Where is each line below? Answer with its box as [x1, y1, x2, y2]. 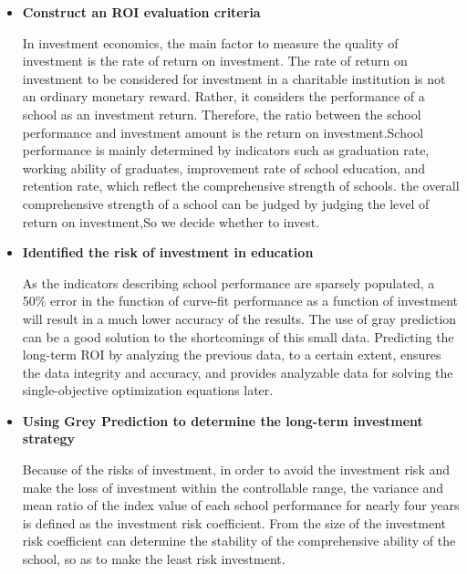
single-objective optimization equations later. [22, 381, 274, 400]
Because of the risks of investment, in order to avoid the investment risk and [22, 460, 451, 479]
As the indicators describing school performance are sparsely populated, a [22, 273, 435, 292]
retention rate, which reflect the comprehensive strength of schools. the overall [22, 176, 460, 195]
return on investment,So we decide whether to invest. [22, 212, 320, 231]
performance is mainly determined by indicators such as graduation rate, [22, 141, 430, 160]
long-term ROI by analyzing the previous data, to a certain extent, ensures [22, 345, 441, 364]
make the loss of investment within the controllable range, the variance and [22, 477, 443, 496]
